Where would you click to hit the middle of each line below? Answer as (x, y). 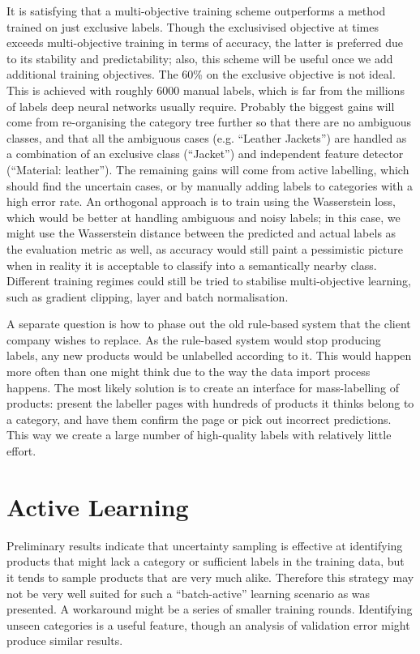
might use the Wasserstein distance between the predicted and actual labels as (201, 233)
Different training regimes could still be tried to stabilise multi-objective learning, (209, 281)
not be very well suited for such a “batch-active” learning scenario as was (189, 593)
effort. (21, 451)
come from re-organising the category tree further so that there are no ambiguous (209, 122)
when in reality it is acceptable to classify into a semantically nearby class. (192, 265)
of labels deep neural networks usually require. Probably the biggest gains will (201, 106)
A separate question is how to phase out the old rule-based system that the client (209, 324)
